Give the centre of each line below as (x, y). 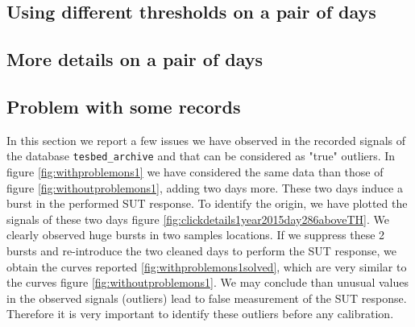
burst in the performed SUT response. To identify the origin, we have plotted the (207, 203)
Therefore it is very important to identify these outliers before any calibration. (200, 314)
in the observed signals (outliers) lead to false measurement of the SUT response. (207, 298)
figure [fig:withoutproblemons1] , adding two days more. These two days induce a (205, 187)
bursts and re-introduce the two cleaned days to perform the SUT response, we (201, 250)
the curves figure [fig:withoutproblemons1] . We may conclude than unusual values (208, 282)
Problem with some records (124, 106)
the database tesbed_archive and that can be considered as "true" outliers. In (201, 156)
